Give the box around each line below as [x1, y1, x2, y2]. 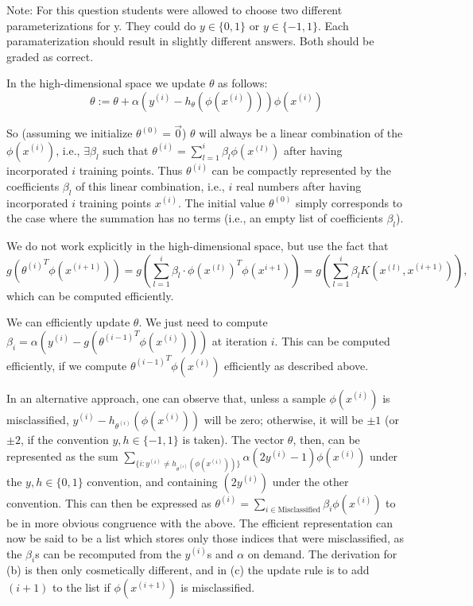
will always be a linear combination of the [199, 125, 403, 141]
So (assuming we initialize [6, 125, 133, 141]
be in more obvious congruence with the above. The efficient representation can [6, 514, 393, 531]
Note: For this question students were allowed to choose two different [6, 2, 343, 17]
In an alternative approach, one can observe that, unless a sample [6, 389, 326, 406]
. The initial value [178, 194, 266, 210]
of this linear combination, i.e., [76, 177, 225, 194]
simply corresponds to [296, 194, 403, 210]
